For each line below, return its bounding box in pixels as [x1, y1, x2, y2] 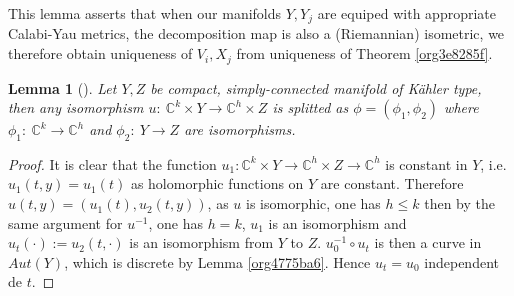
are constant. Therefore [320, 173, 464, 194]
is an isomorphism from [129, 232, 274, 253]
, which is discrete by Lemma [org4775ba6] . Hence [64, 251, 371, 272]
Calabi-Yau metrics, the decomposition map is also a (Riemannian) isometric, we [8, 23, 505, 44]
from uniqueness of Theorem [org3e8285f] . [236, 43, 493, 64]
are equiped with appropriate [317, 3, 496, 23]
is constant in [385, 153, 468, 174]
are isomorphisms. [184, 119, 296, 140]
